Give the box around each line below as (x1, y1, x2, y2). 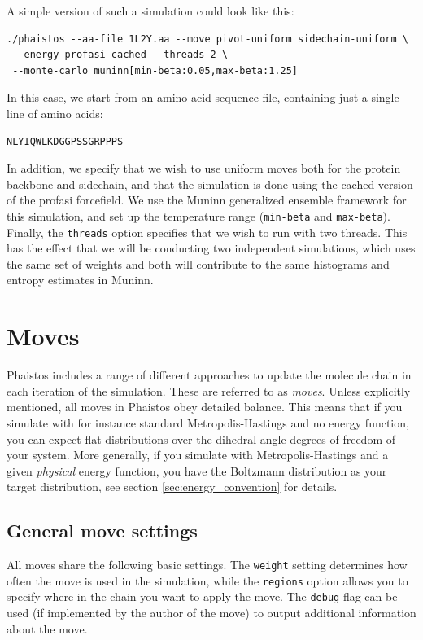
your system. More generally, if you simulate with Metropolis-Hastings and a (7, 446, 389, 463)
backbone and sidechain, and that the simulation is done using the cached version (7, 175, 413, 192)
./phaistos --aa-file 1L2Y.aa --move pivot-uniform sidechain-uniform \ (7, 33, 408, 45)
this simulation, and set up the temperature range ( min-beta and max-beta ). (7, 207, 390, 224)
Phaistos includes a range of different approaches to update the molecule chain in (7, 366, 412, 384)
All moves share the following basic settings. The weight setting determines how (7, 556, 408, 573)
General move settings (7, 518, 198, 543)
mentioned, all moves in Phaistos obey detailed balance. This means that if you (7, 398, 403, 415)
